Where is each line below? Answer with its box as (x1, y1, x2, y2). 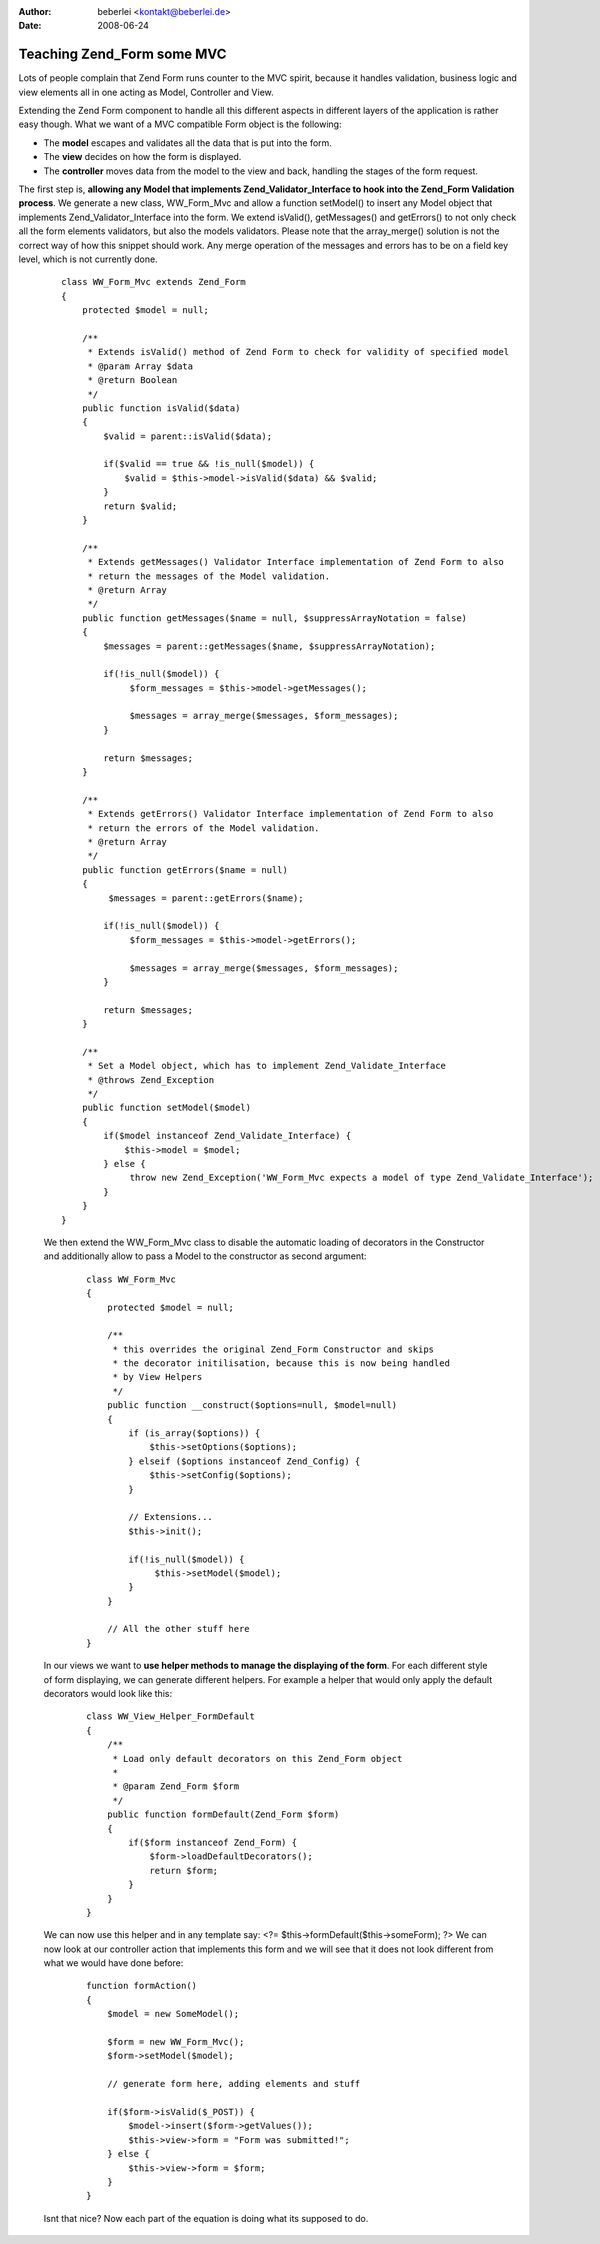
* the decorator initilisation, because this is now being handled (112, 1358, 450, 1369)
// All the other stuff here (106, 1623, 250, 1635)
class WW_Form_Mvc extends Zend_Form (61, 276, 247, 288)
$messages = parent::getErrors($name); (108, 892, 304, 904)
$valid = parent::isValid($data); (103, 430, 273, 442)
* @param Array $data (87, 360, 194, 372)
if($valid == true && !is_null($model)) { (103, 458, 315, 470)
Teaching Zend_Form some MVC (18, 46, 227, 63)
